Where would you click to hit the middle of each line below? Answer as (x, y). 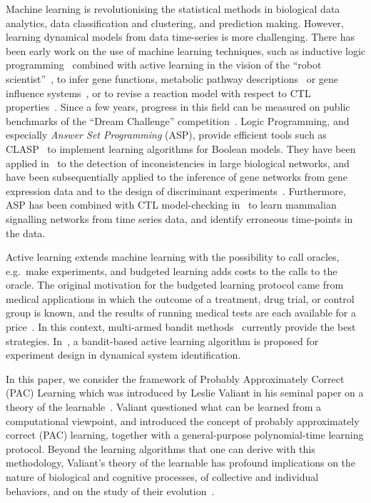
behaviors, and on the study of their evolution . (110, 490)
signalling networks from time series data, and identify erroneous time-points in (179, 218)
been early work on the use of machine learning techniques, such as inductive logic (186, 50)
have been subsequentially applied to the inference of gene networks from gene (177, 177)
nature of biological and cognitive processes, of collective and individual (162, 477)
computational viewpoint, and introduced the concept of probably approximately (183, 420)
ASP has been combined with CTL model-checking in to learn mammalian (171, 205)
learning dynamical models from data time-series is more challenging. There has (180, 37)
